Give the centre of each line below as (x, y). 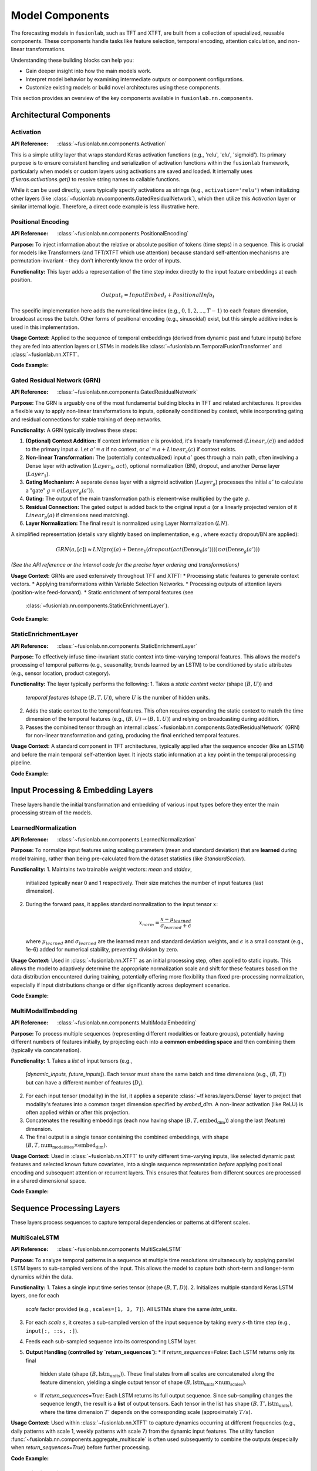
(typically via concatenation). (46, 1050)
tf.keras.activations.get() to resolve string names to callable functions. (96, 179)
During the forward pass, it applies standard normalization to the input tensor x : (122, 904)
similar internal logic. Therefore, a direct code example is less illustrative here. (105, 207)
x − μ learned (176, 920)
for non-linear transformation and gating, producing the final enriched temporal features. (133, 735)
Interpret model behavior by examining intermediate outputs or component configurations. (135, 79)
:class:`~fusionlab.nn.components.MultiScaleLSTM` (119, 1249)
